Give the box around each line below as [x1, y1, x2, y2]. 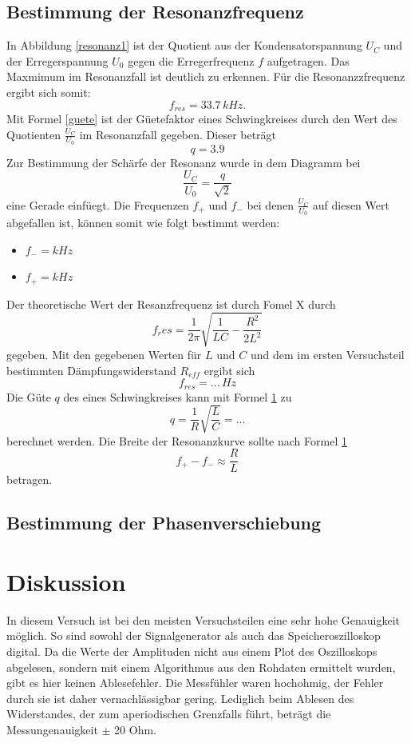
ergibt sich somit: [6, 83, 91, 100]
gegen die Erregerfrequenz [128, 52, 255, 69]
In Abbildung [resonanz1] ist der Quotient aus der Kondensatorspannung [6, 37, 362, 54]
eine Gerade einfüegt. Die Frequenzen [6, 196, 189, 213]
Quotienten [6, 126, 61, 142]
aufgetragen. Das [267, 52, 350, 69]
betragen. [6, 471, 53, 488]
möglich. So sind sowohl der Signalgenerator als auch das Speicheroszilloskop [6, 627, 381, 644]
